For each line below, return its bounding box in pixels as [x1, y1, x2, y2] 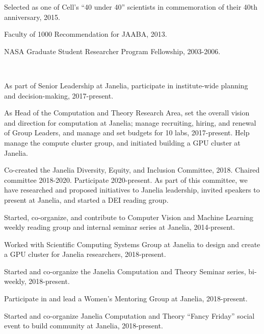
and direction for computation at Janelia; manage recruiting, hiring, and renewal [4, 117, 256, 128]
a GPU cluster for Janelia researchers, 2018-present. [4, 249, 166, 259]
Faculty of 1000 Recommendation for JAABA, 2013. [4, 29, 167, 39]
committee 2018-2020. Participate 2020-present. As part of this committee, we [4, 174, 248, 185]
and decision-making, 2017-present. [4, 90, 114, 101]
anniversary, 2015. [4, 11, 60, 22]
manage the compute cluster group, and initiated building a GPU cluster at [4, 137, 241, 148]
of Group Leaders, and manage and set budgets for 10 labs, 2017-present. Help [4, 127, 250, 138]
